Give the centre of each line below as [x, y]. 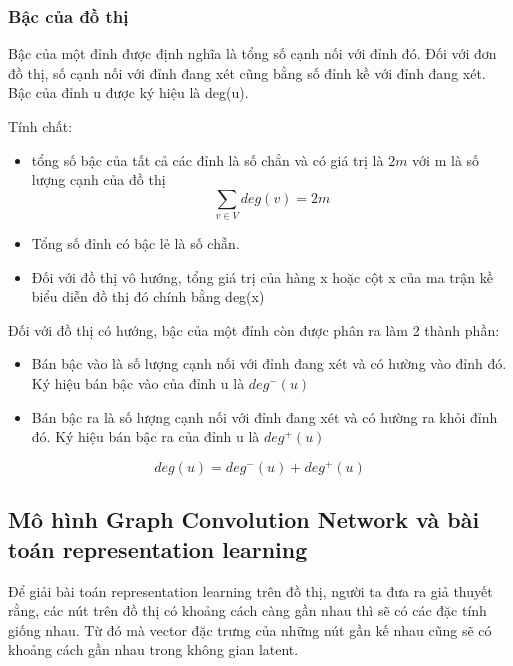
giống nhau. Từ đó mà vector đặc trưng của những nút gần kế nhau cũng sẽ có [250, 629]
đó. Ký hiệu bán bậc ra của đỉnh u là [145, 436]
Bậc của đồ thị [68, 15]
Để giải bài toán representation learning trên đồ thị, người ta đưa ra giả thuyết [250, 590]
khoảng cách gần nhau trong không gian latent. [153, 649]
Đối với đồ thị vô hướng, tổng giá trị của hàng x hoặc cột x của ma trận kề [262, 276]
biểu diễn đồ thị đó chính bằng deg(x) [148, 296]
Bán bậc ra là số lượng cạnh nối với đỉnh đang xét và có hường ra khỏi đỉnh [264, 416]
